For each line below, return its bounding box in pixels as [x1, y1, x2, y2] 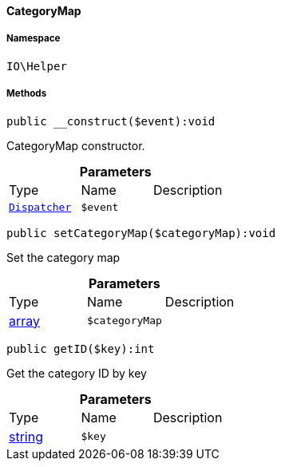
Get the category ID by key [6, 366, 147, 380]
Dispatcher [9, 200, 72, 213]
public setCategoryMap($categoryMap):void [6, 226, 276, 239]
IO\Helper [6, 59, 67, 73]
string [9, 428, 43, 445]
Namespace [6, 33, 61, 45]
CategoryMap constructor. [6, 138, 145, 152]
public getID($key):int [6, 342, 155, 355]
